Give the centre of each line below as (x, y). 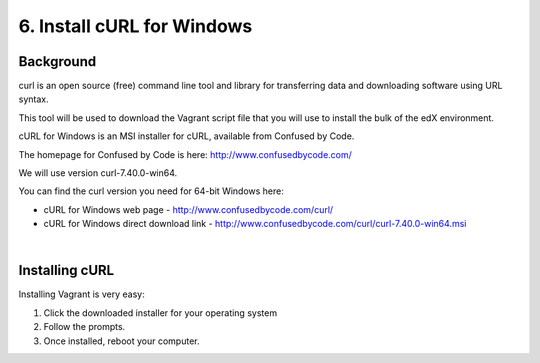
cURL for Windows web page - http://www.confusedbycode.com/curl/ (188, 209)
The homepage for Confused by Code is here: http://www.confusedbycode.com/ (185, 154)
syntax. (33, 99)
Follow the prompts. (84, 327)
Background (57, 61)
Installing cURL (66, 270)
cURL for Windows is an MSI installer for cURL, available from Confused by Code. (186, 136)
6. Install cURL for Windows (135, 26)
